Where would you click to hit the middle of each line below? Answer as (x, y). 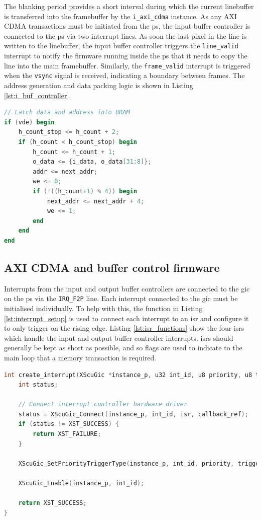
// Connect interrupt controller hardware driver (103, 404)
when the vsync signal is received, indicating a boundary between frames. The (124, 75)
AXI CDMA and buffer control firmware (112, 267)
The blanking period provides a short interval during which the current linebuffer (129, 6)
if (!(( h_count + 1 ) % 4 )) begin (85, 191)
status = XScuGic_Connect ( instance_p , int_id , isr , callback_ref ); (133, 414)
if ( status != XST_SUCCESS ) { (69, 424)
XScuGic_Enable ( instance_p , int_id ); (81, 484)
